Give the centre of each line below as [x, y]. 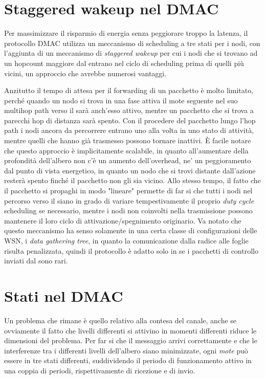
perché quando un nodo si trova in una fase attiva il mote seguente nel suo [121, 100]
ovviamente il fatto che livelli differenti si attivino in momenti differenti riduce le [130, 330]
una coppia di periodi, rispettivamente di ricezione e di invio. [100, 370]
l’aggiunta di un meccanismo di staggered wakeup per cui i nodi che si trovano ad [131, 53]
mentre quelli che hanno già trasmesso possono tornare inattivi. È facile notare [128, 140]
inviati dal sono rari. [36, 261]
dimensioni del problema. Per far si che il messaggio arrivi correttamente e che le [131, 340]
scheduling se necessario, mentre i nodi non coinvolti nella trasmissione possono [128, 210]
